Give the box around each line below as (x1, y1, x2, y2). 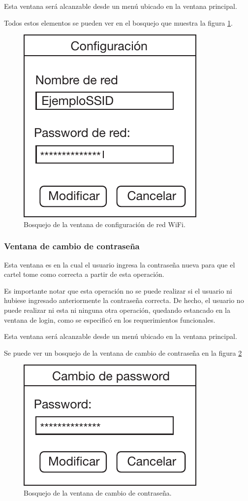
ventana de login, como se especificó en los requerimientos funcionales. (4, 314, 216, 325)
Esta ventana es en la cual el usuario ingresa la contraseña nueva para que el (4, 259, 235, 269)
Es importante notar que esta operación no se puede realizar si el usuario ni (4, 285, 232, 296)
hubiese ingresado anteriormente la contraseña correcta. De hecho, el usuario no (4, 295, 244, 305)
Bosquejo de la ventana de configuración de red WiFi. (24, 219, 186, 229)
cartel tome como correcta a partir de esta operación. (4, 269, 164, 279)
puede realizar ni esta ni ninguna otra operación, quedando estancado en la (4, 304, 231, 315)
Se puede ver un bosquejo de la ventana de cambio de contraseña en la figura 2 (4, 347, 242, 358)
